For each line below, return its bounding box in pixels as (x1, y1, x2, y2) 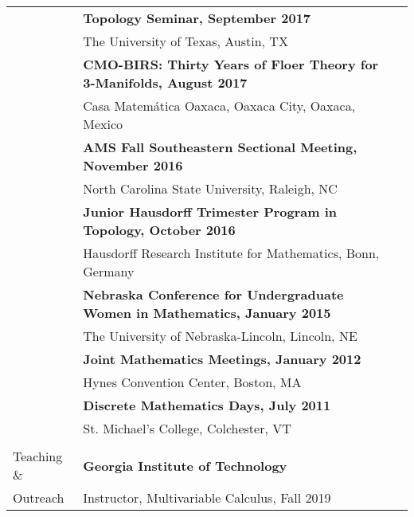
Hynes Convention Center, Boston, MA (83, 373, 302, 391)
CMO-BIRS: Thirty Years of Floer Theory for (83, 55, 379, 73)
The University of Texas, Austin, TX (83, 32, 288, 50)
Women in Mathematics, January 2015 (83, 304, 331, 322)
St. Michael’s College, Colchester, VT (83, 419, 291, 437)
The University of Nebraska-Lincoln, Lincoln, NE (83, 327, 357, 345)
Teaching (13, 447, 63, 465)
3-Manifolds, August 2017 (83, 73, 248, 92)
